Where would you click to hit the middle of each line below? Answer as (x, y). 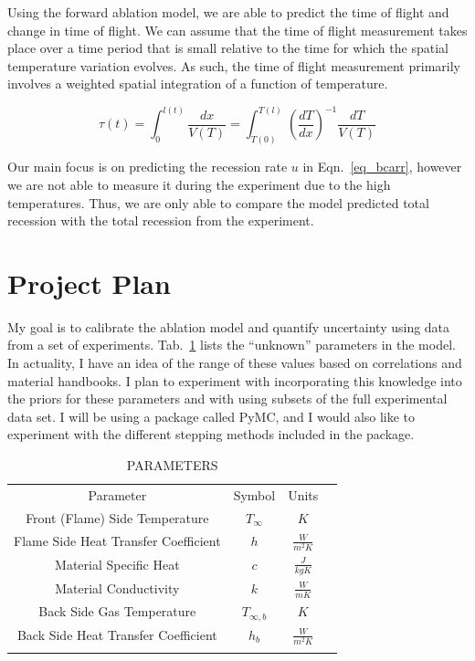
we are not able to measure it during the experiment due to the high (199, 184)
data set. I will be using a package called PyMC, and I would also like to (211, 416)
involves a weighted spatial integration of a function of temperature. (198, 84)
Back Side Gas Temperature (117, 611)
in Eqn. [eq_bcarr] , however (382, 167)
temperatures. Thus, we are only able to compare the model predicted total (218, 202)
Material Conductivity (117, 588)
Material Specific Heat (117, 565)
